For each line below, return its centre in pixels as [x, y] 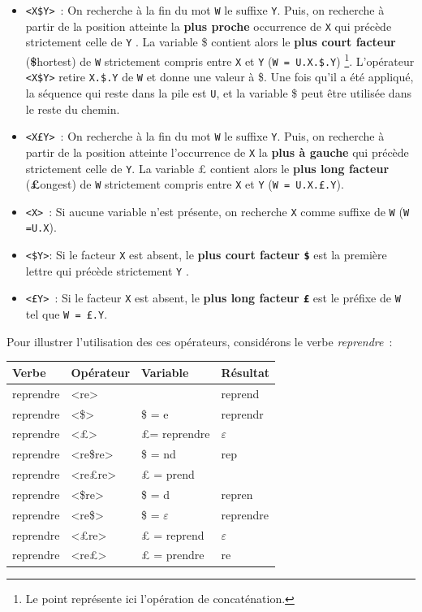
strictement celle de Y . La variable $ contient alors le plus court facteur [211, 42]
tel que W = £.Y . [67, 314]
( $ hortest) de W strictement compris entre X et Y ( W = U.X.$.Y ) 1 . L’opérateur [220, 59]
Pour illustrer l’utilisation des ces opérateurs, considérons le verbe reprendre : [200, 341]
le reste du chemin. [73, 109]
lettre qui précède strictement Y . [107, 270]
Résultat [245, 372]
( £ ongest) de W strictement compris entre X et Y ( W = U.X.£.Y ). [185, 184]
